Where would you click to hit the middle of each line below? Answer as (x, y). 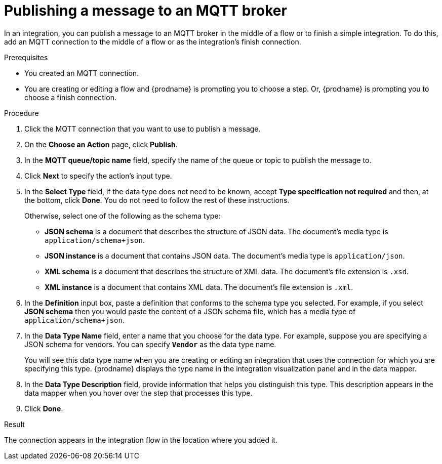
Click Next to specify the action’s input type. (98, 176)
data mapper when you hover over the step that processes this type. (138, 393)
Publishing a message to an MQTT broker (146, 11)
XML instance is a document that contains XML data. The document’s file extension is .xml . (199, 287)
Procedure (22, 113)
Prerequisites (26, 57)
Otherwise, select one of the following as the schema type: (123, 216)
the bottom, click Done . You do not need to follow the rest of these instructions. (157, 200)
